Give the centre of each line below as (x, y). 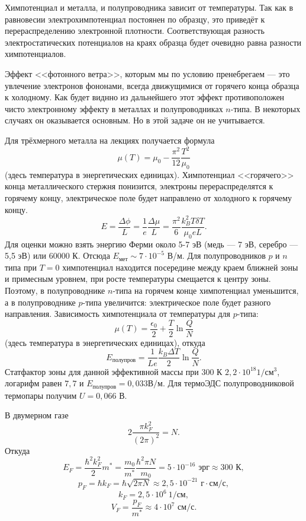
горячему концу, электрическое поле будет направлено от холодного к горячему (149, 198)
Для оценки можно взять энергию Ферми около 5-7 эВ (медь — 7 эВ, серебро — (152, 244)
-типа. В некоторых (265, 108)
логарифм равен (33, 383)
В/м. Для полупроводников (216, 255)
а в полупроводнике (40, 302)
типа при (21, 267)
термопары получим (41, 395)
